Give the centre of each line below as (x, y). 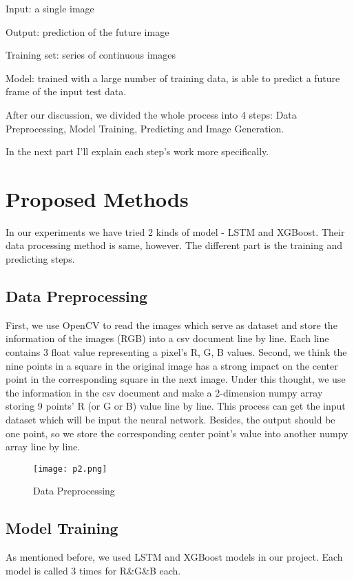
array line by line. (43, 447)
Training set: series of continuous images (91, 55)
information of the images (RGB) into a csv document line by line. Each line (167, 338)
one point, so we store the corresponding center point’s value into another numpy (177, 433)
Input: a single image (50, 8)
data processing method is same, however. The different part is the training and (174, 245)
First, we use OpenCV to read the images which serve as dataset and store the (171, 324)
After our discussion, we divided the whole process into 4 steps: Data (151, 114)
